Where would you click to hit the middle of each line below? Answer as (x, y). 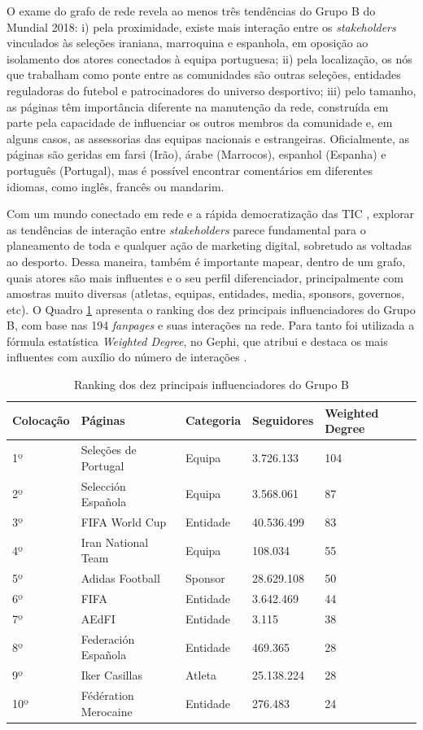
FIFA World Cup (124, 521)
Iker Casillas (111, 675)
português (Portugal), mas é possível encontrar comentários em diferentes (190, 170)
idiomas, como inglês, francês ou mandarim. (116, 186)
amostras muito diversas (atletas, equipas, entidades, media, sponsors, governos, (206, 293)
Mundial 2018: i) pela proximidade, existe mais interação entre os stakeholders (201, 26)
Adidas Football (120, 578)
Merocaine (107, 711)
